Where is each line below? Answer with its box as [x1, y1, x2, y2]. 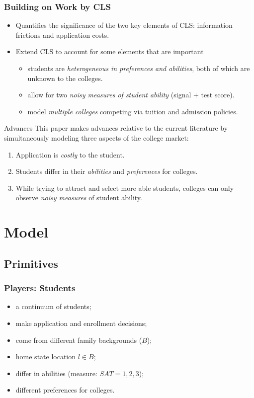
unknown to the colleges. [27, 73, 103, 83]
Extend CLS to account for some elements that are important [15, 46, 204, 57]
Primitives [4, 255, 58, 271]
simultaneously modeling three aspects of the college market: [4, 132, 189, 143]
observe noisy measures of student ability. [15, 192, 142, 203]
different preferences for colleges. [15, 385, 115, 395]
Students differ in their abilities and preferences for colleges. [15, 166, 198, 176]
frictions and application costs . [15, 29, 109, 40]
